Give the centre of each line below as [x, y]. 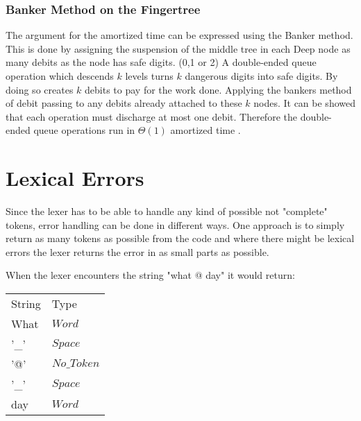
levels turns [149, 76]
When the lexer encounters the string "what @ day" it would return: [150, 275]
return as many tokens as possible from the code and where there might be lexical [180, 238]
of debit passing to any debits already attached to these [124, 103]
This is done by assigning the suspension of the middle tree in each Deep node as [178, 48]
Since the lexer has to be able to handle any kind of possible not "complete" [167, 211]
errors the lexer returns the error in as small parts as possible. [137, 251]
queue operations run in [84, 130]
